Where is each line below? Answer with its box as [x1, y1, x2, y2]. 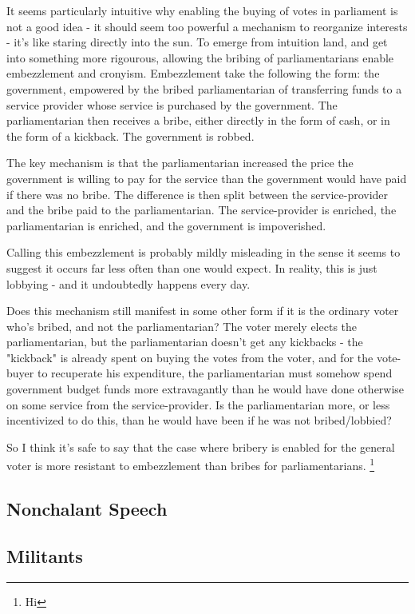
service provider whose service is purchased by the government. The [6, 96, 338, 113]
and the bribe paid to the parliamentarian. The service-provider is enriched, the [6, 201, 397, 218]
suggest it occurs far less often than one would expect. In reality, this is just [6, 259, 377, 276]
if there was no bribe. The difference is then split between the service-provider [6, 185, 389, 202]
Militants [6, 543, 83, 568]
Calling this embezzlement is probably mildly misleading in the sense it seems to [6, 244, 401, 261]
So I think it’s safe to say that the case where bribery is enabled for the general [6, 438, 395, 455]
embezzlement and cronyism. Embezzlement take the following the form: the [6, 65, 380, 82]
